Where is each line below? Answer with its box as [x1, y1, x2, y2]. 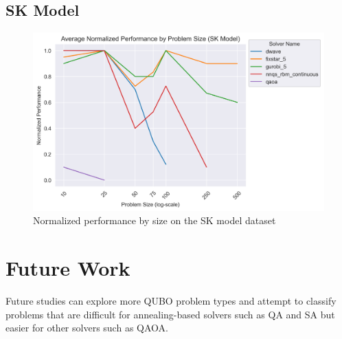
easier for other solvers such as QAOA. [5, 320, 168, 335]
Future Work [5, 254, 130, 282]
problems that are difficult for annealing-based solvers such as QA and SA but [5, 307, 335, 321]
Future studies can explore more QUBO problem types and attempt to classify [5, 294, 337, 308]
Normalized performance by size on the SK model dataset [33, 213, 276, 228]
